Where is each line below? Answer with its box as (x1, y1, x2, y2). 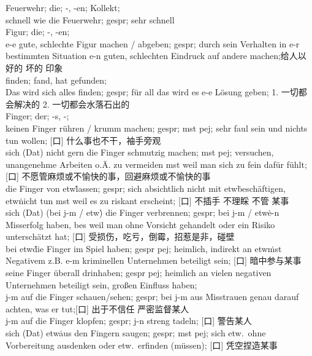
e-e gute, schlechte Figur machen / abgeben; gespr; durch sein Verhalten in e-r (6, 37, 300, 50)
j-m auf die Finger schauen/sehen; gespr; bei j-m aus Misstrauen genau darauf (6, 290, 299, 303)
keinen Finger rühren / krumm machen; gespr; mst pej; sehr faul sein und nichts (6, 121, 308, 134)
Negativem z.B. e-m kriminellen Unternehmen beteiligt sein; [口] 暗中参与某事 (6, 254, 302, 267)
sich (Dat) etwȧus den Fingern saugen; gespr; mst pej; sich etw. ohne (6, 326, 266, 339)
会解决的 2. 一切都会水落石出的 (6, 97, 130, 110)
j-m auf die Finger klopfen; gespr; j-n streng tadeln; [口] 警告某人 (6, 314, 252, 327)
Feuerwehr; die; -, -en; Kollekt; (6, 1, 120, 14)
